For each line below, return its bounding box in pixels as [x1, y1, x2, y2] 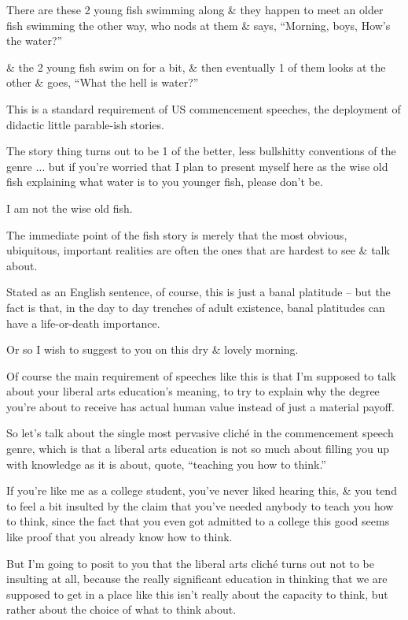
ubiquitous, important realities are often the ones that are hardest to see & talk [6, 242, 390, 258]
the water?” [6, 32, 63, 49]
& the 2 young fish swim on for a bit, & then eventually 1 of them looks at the [6, 58, 386, 75]
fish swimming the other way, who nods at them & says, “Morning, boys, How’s [6, 17, 391, 33]
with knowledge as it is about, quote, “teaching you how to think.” [6, 455, 326, 472]
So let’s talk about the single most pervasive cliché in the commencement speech [6, 425, 394, 441]
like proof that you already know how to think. [6, 529, 233, 545]
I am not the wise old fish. [6, 199, 133, 216]
